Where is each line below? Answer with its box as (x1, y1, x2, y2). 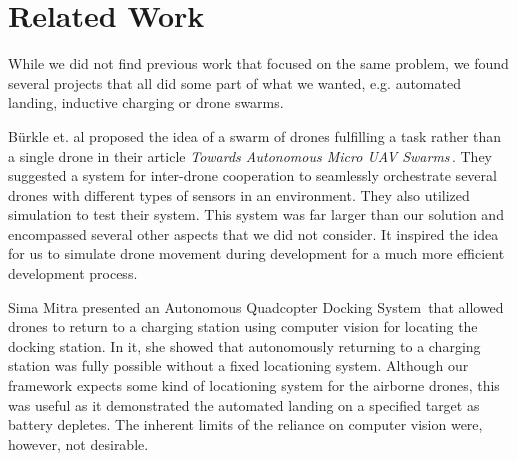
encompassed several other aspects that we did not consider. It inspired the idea (8, 223, 499, 244)
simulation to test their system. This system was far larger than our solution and (8, 204, 504, 225)
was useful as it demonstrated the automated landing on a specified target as (8, 394, 480, 415)
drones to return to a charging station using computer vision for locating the (8, 316, 478, 337)
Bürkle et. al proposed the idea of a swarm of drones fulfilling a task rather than (8, 125, 502, 146)
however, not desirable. (8, 433, 149, 454)
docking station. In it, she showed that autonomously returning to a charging (8, 335, 481, 356)
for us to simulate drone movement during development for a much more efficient (8, 243, 505, 264)
